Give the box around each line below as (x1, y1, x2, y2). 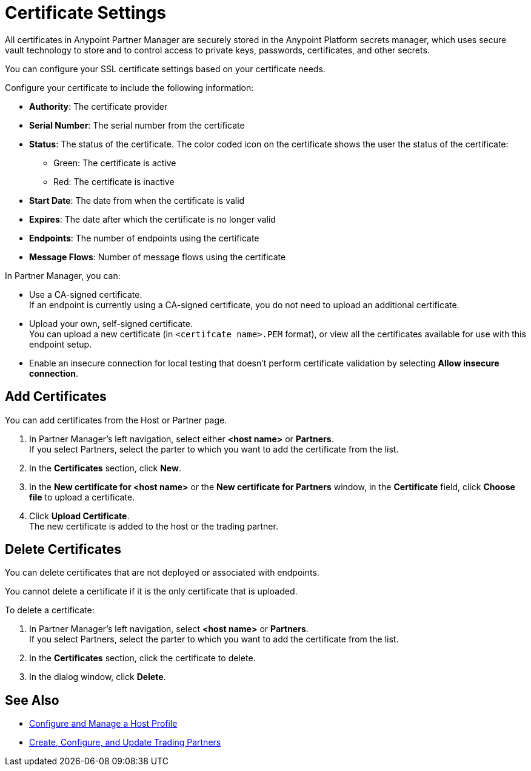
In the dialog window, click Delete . (29, 672, 166, 682)
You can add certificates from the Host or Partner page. (5, 414, 227, 425)
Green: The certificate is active (53, 157, 176, 168)
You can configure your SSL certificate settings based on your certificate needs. (5, 63, 326, 74)
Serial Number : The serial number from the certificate (29, 120, 245, 130)
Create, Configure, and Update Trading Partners (29, 737, 221, 748)
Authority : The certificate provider (29, 101, 168, 112)
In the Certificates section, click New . (29, 462, 181, 473)
